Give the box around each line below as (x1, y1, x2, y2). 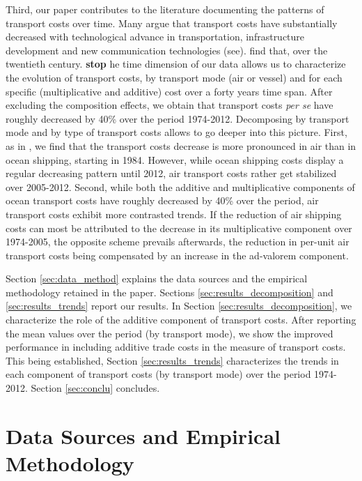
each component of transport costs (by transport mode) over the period (6, 367, 311, 381)
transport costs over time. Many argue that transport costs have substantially (6, 15, 338, 30)
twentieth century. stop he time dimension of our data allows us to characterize (6, 56, 346, 71)
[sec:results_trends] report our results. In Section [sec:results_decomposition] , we (6, 298, 352, 313)
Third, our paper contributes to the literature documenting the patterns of (6, 2, 324, 16)
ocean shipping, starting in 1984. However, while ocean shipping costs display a (6, 152, 344, 167)
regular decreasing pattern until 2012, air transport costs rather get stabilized (6, 166, 337, 181)
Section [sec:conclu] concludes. (31, 381, 160, 395)
